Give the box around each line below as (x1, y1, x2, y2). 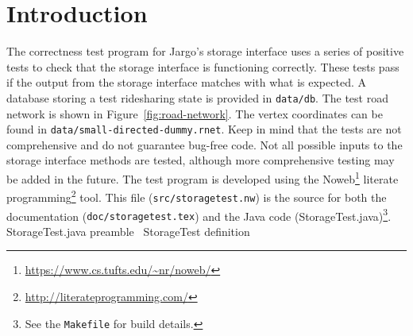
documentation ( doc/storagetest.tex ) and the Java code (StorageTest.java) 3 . (6, 205, 392, 224)
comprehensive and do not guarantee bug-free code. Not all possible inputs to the (6, 136, 403, 153)
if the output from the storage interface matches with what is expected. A (6, 74, 366, 91)
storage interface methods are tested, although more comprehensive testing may (6, 152, 395, 168)
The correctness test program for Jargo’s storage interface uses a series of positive (6, 43, 404, 60)
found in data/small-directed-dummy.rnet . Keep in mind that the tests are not (6, 121, 402, 137)
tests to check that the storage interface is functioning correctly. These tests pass (6, 58, 399, 75)
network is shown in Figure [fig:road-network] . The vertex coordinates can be (6, 105, 383, 122)
